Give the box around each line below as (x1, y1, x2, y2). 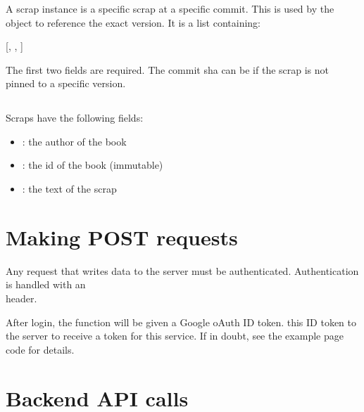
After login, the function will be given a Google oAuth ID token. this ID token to (6, 314, 357, 329)
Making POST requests (6, 222, 238, 251)
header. (6, 290, 37, 305)
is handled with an (6, 277, 86, 292)
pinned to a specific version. (6, 76, 126, 91)
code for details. (6, 342, 75, 356)
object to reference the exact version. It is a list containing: (6, 15, 261, 30)
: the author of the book (22, 134, 127, 148)
